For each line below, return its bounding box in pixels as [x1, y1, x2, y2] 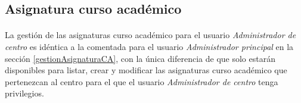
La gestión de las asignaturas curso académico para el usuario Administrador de [5, 29, 296, 41]
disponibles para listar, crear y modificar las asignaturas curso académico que [5, 64, 287, 76]
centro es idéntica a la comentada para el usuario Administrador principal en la [5, 40, 294, 52]
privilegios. [5, 87, 44, 99]
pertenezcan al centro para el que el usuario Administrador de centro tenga [5, 75, 278, 88]
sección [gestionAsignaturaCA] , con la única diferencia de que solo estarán [5, 52, 275, 64]
